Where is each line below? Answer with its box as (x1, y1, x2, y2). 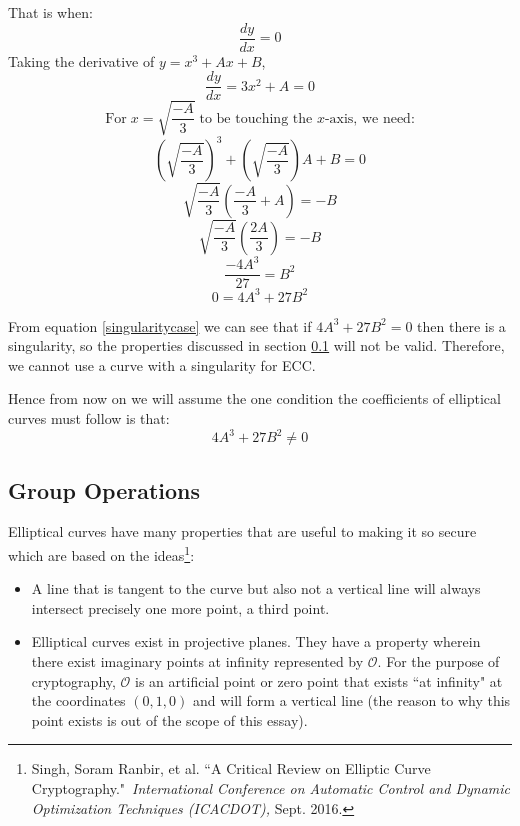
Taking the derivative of (8, 50, 155, 71)
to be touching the (199, 111, 313, 126)
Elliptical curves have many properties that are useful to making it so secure (8, 521, 477, 542)
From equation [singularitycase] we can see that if (8, 315, 312, 336)
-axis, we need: (324, 111, 415, 126)
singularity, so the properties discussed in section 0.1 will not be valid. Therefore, (8, 335, 505, 356)
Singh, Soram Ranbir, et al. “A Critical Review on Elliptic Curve (31, 758, 431, 779)
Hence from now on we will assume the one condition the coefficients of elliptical (8, 388, 501, 409)
